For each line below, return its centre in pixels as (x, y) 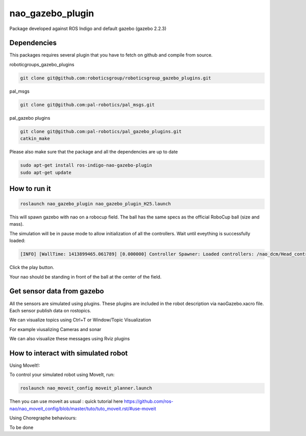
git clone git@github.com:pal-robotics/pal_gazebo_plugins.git (101, 131)
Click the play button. (32, 267)
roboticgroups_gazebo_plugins (42, 64)
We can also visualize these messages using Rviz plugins (70, 339)
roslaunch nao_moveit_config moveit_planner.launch (86, 388)
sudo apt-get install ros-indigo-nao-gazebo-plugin (86, 165)
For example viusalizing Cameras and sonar (55, 329)
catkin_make (35, 139)
